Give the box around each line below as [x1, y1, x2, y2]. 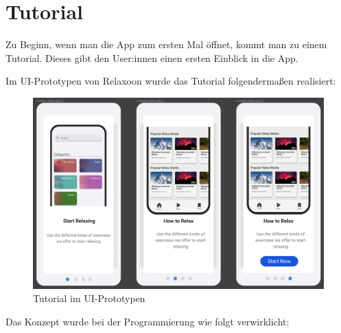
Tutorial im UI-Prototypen [33, 291, 145, 305]
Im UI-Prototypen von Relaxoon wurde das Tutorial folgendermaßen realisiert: [5, 74, 336, 88]
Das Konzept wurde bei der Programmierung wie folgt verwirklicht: [5, 314, 290, 328]
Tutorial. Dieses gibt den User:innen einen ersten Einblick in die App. [5, 50, 298, 65]
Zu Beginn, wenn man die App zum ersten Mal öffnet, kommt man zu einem [5, 37, 327, 52]
